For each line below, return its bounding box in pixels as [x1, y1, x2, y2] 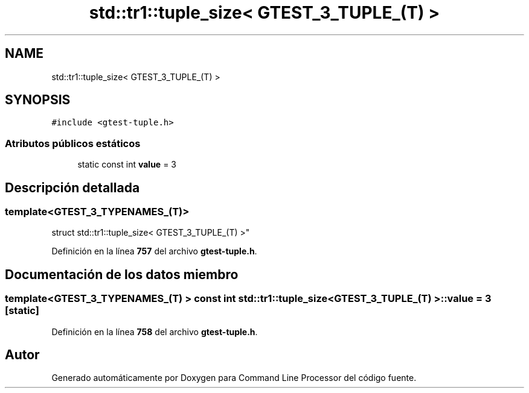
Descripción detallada [5, 180, 140, 195]
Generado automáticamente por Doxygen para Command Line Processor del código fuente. [51, 373, 417, 383]
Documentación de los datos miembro [5, 266, 239, 282]
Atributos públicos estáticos [5, 137, 141, 149]
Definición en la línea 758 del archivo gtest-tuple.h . [51, 326, 258, 337]
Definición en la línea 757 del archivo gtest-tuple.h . [51, 246, 257, 257]
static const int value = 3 [77, 159, 176, 170]
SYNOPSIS [5, 92, 71, 108]
